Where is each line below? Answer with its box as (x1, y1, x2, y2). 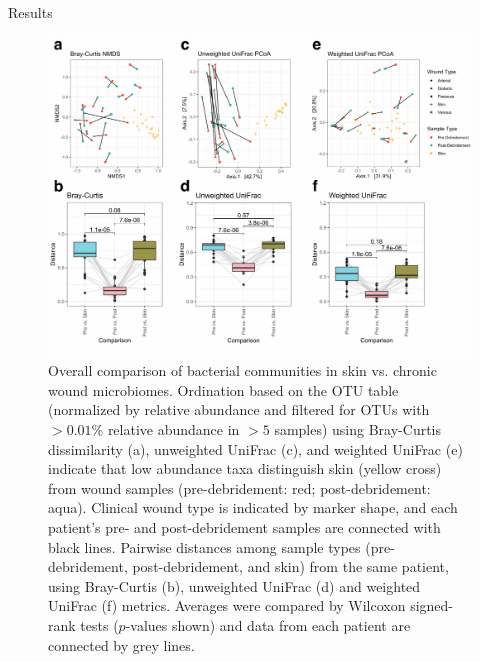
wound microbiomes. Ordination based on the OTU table (48, 379, 399, 400)
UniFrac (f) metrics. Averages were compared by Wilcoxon (48, 595, 406, 616)
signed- (410, 595, 454, 616)
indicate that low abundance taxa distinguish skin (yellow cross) (48, 458, 442, 479)
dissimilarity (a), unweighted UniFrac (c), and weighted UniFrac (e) (48, 438, 463, 459)
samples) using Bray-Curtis (274, 419, 442, 440)
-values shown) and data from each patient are (125, 614, 411, 635)
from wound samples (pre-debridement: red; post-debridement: (48, 477, 431, 498)
